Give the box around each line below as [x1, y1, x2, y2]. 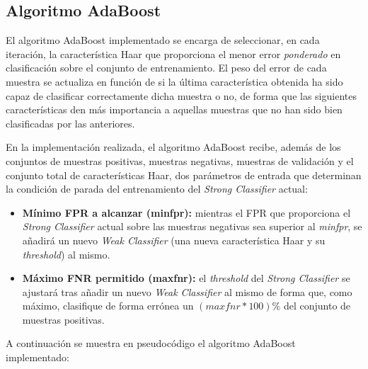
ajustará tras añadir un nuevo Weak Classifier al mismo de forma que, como [22, 284, 352, 299]
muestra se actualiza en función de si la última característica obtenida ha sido [6, 74, 343, 89]
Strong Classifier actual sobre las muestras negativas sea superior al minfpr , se [22, 219, 362, 234]
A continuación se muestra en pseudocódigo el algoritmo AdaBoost [6, 336, 296, 351]
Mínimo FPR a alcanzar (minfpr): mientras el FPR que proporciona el [22, 205, 351, 220]
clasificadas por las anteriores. [6, 115, 135, 130]
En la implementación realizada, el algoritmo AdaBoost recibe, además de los [6, 140, 341, 154]
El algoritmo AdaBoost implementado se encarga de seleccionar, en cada [6, 33, 320, 47]
